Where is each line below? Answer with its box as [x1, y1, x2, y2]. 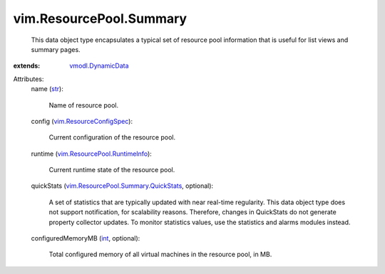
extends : [13, 61, 41, 70]
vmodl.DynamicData [69, 61, 129, 70]
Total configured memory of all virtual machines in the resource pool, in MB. [48, 250, 272, 259]
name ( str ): [31, 85, 63, 93]
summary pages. [31, 45, 81, 53]
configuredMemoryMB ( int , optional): [31, 234, 140, 243]
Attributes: [13, 75, 44, 83]
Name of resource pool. [48, 100, 119, 110]
